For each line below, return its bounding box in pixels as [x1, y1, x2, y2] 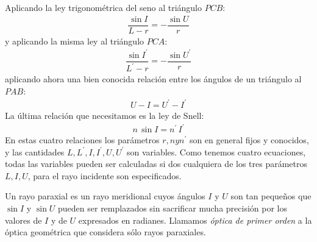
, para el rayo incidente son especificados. [27, 169, 182, 182]
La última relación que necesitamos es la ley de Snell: [5, 109, 204, 121]
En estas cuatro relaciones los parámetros [5, 133, 160, 146]
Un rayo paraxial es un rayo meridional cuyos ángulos [5, 190, 205, 202]
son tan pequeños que [230, 190, 312, 202]
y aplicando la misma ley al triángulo [5, 34, 144, 47]
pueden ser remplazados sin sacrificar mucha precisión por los [58, 202, 287, 215]
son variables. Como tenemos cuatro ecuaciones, [126, 145, 306, 158]
